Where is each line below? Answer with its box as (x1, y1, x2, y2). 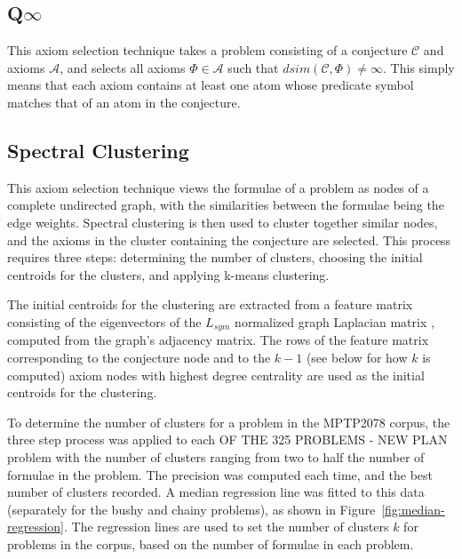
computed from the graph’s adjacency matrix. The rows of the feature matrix (7, 331, 429, 349)
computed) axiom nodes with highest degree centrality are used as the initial (7, 365, 425, 384)
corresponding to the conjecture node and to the (7, 347, 271, 366)
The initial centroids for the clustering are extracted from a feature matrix (7, 295, 413, 314)
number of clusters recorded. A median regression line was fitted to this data (7, 483, 425, 501)
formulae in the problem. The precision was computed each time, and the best (7, 465, 434, 483)
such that (227, 58, 279, 76)
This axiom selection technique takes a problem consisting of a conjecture (7, 41, 408, 60)
